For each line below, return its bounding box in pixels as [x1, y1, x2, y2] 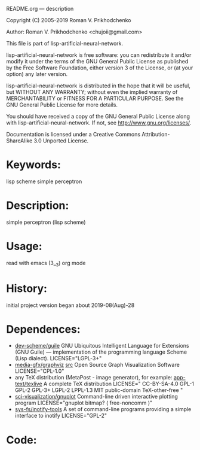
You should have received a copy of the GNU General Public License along [6, 113, 190, 120]
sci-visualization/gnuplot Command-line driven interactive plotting [14, 393, 178, 400]
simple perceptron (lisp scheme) [6, 218, 86, 226]
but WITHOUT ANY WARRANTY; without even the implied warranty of [6, 89, 178, 95]
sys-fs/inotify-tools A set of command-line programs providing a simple [14, 406, 192, 413]
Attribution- [141, 131, 170, 138]
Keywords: [6, 158, 61, 172]
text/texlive [14, 380, 43, 388]
